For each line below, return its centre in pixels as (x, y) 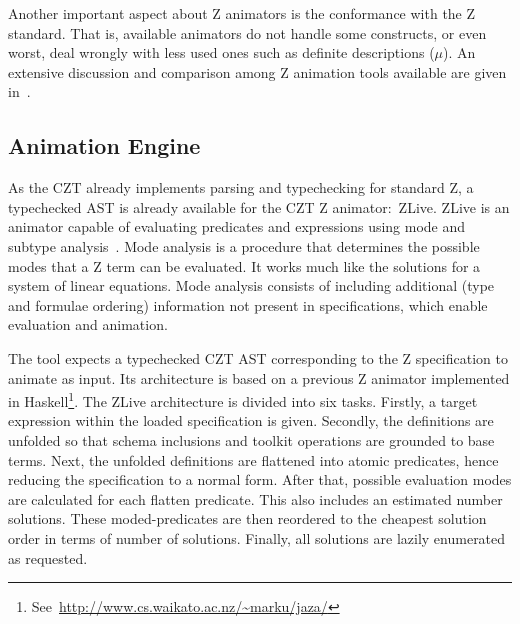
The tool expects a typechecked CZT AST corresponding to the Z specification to (258, 357)
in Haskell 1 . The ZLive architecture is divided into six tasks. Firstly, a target (243, 399)
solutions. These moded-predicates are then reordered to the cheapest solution (247, 518)
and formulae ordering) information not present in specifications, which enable (248, 304)
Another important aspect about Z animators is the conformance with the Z (242, 13)
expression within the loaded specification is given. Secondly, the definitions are (251, 420)
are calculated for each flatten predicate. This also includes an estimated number (255, 498)
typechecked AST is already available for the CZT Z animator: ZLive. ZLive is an (259, 206)
